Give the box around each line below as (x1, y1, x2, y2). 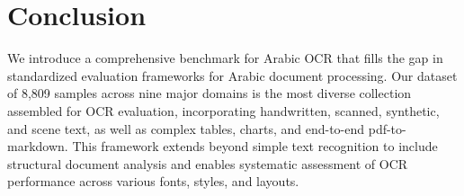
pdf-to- (368, 119, 406, 138)
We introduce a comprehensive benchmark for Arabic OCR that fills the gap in (7, 49, 443, 67)
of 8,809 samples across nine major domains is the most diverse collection (7, 84, 412, 102)
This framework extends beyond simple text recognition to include (72, 137, 438, 156)
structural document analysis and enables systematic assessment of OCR (7, 154, 408, 173)
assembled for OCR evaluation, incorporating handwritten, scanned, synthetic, (7, 101, 440, 120)
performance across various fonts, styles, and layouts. (7, 172, 299, 191)
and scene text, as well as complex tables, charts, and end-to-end (7, 119, 365, 138)
